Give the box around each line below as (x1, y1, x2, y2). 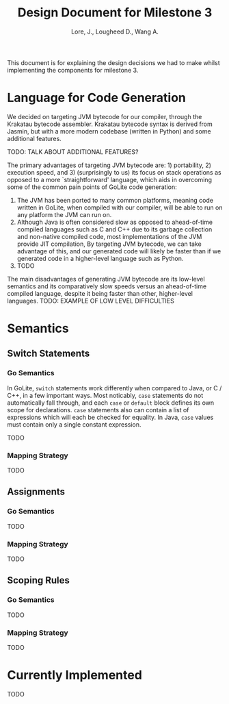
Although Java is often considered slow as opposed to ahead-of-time (16, 218, 213, 226)
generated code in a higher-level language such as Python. (16, 254, 184, 262)
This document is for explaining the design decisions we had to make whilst (7, 58, 220, 66)
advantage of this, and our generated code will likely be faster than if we (16, 247, 221, 255)
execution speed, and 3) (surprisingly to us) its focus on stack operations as (7, 168, 221, 176)
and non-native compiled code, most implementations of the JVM (16, 232, 202, 240)
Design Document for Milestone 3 (17, 5, 213, 21)
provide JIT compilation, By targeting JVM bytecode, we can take (16, 240, 202, 248)
